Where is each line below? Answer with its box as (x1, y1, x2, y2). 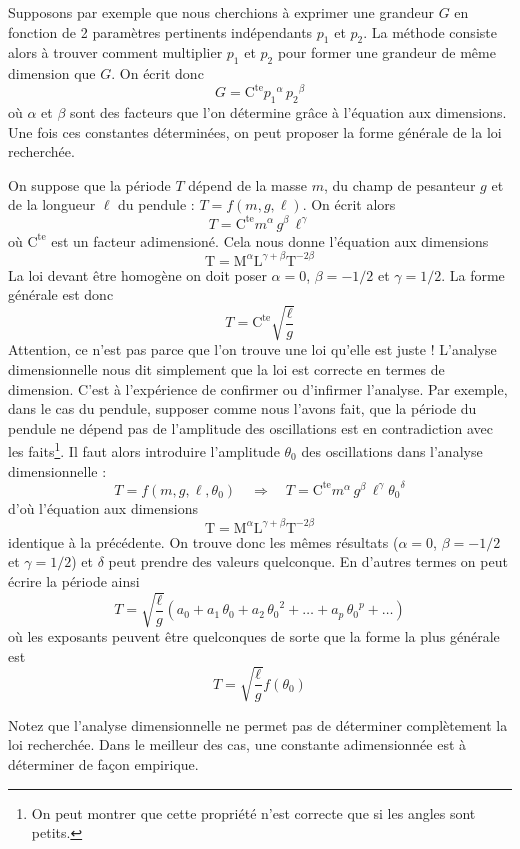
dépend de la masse (188, 174, 308, 195)
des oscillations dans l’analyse (301, 441, 483, 461)
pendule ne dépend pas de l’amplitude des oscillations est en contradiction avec (8, 417, 493, 438)
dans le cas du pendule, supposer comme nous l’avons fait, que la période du (8, 398, 477, 419)
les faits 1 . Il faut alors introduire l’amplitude (8, 438, 280, 461)
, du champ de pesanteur (324, 174, 476, 195)
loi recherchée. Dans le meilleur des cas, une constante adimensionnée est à (8, 734, 467, 755)
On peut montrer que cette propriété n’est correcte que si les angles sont (31, 802, 476, 823)
